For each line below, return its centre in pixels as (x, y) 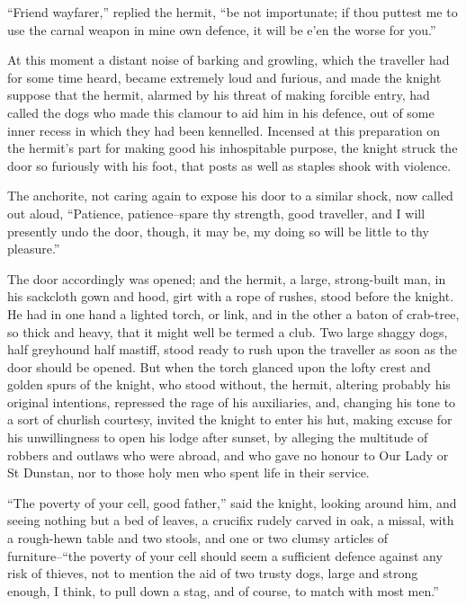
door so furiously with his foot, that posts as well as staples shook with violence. (229, 165)
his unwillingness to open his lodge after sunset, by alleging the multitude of (218, 437)
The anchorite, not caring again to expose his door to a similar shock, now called (230, 196)
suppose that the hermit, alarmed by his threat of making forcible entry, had (219, 95)
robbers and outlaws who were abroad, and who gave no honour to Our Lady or (228, 454)
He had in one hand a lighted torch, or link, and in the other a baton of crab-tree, (233, 313)
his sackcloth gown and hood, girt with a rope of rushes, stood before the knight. (231, 296)
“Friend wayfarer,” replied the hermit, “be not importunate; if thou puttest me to (233, 12)
